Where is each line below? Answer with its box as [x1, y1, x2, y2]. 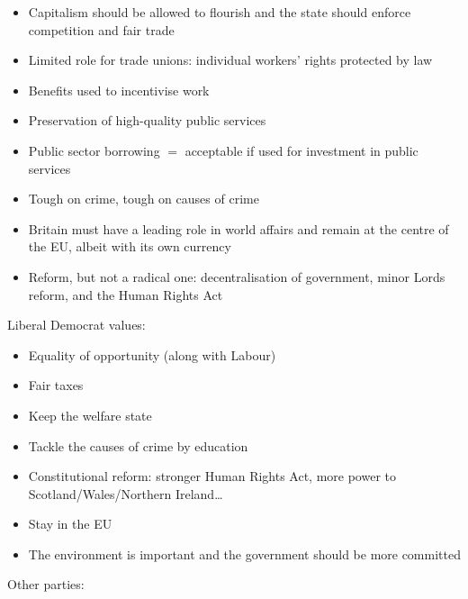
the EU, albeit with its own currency [28, 237, 231, 256]
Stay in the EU [28, 514, 112, 533]
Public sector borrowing [28, 141, 160, 159]
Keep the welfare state [28, 405, 152, 424]
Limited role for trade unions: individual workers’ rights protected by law [28, 50, 433, 69]
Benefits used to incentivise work [28, 80, 210, 99]
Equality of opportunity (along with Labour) [28, 345, 276, 364]
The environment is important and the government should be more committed [28, 544, 461, 563]
